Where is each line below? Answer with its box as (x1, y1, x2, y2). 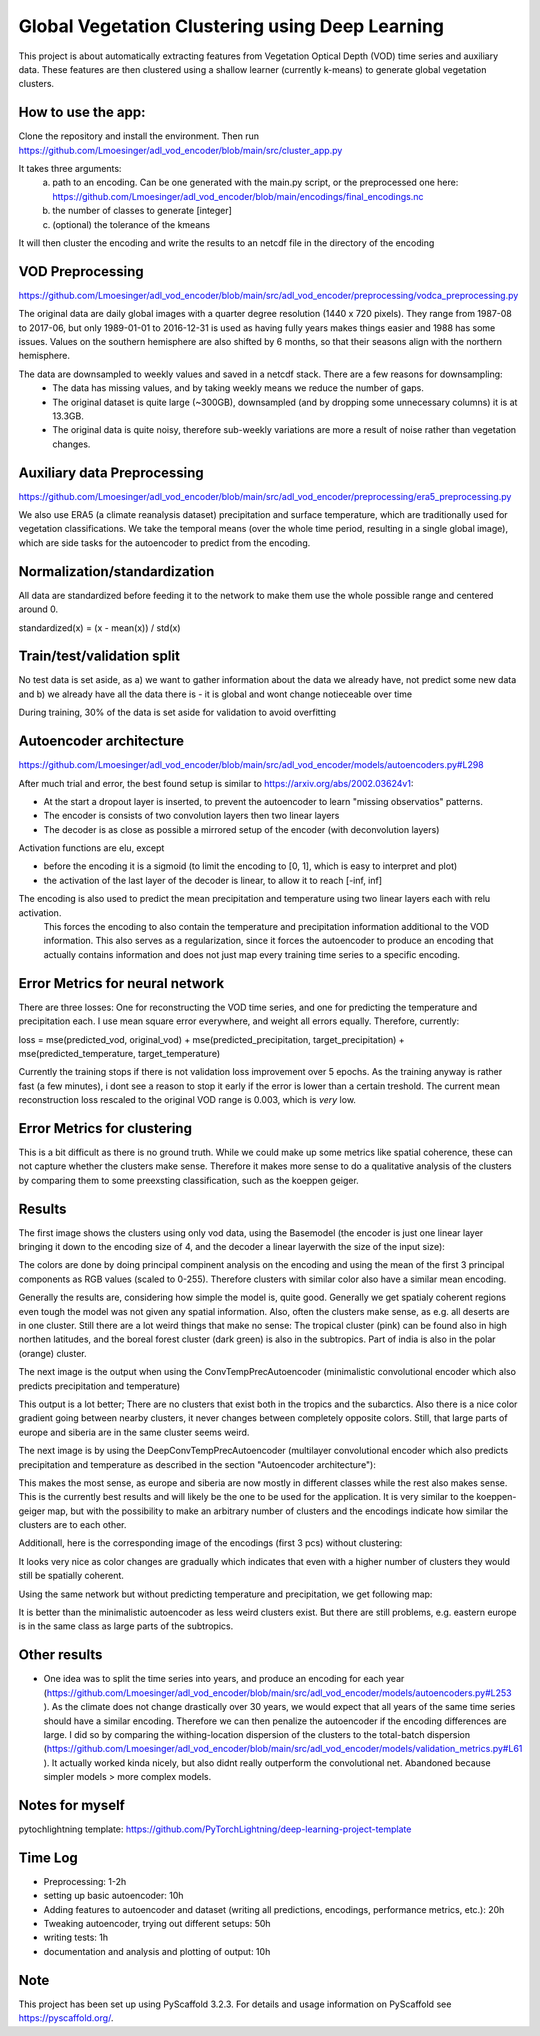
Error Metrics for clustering (18, 1120, 192, 1137)
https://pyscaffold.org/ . (18, 2012, 114, 2024)
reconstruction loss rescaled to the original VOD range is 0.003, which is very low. (18, 1094, 357, 1106)
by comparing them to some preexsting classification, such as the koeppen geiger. (18, 1174, 359, 1186)
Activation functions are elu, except (18, 842, 165, 854)
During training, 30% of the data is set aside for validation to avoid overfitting (18, 706, 337, 719)
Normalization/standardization (18, 563, 215, 580)
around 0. (18, 603, 59, 615)
